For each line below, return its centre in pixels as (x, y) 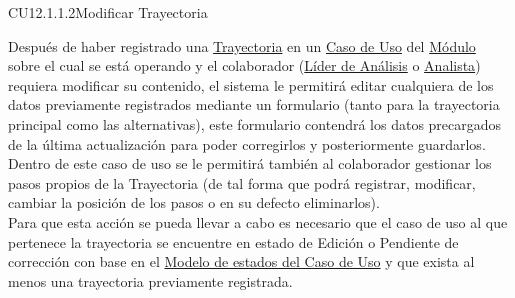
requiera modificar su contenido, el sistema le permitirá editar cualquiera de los (251, 84)
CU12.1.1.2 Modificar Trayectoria (108, 12)
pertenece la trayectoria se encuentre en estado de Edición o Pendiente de (233, 241)
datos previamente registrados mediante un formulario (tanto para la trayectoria (254, 104)
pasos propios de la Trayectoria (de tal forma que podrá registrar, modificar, (242, 182)
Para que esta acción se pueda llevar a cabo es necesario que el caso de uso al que (258, 221)
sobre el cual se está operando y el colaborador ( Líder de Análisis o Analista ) (244, 65)
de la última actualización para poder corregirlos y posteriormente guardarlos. (247, 143)
